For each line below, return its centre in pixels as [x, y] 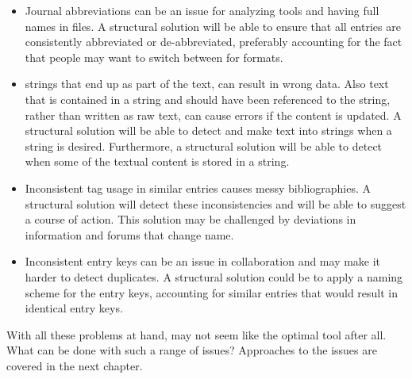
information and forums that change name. [129, 234]
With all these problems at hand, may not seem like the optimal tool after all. [196, 334]
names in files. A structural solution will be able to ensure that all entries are [213, 26]
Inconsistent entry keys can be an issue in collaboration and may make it [203, 261]
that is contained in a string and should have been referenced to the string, [208, 99]
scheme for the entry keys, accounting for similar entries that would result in [212, 292]
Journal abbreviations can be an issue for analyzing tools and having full [202, 10]
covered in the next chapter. [75, 365]
